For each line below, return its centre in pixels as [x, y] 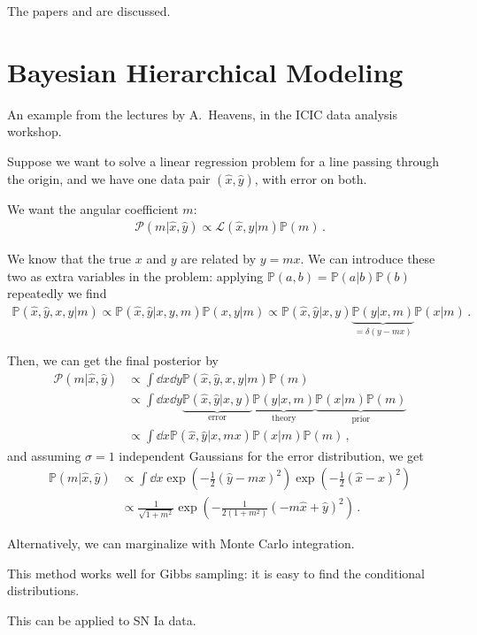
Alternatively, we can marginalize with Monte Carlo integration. [181, 543]
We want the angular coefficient [93, 208]
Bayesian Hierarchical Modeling [205, 71]
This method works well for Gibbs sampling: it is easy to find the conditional [216, 573]
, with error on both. [311, 178]
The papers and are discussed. [89, 11]
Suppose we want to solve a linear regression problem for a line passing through [223, 161]
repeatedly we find [57, 293]
